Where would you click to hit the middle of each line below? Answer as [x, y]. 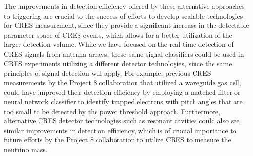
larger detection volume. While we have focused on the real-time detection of [119, 44]
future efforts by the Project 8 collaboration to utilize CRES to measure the [117, 140]
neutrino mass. [26, 149]
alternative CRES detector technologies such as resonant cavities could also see [122, 121]
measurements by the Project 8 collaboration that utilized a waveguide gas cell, [123, 82]
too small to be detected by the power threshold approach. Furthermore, [112, 111]
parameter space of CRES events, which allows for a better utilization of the [118, 34]
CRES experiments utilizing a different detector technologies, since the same [118, 63]
